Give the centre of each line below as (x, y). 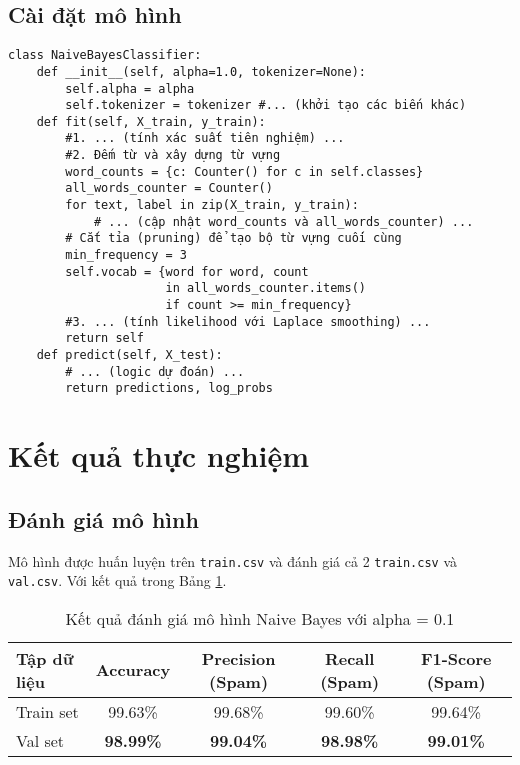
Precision (238, 658)
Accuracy (133, 670)
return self (105, 338)
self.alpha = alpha (130, 88)
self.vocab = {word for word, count (187, 271)
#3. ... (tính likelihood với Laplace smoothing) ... (248, 321)
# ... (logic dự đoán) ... (155, 371)
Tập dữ (45, 658)
